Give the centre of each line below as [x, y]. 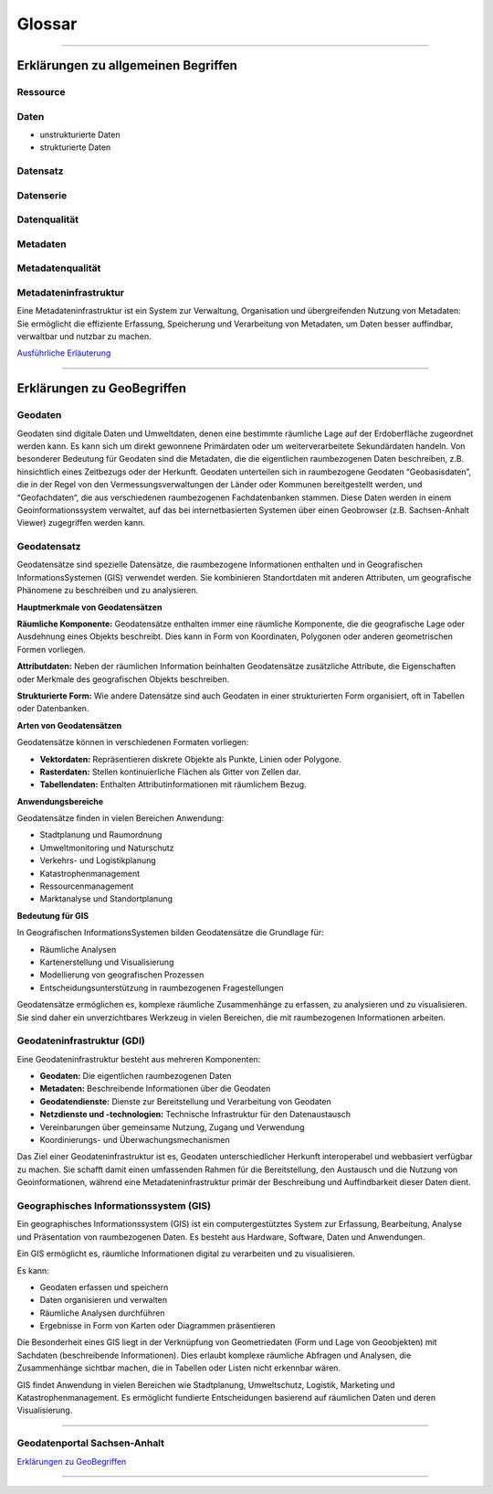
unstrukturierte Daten [80, 134]
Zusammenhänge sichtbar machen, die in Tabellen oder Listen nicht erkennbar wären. [179, 1368]
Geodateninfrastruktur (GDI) [81, 1040]
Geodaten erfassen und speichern [104, 1287]
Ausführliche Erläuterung [64, 353]
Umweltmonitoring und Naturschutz [107, 848]
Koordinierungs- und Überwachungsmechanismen [135, 1140]
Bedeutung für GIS [53, 915]
